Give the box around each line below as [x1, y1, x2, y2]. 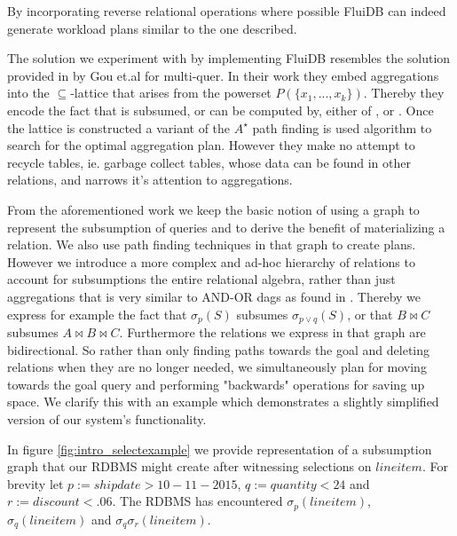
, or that [347, 304, 393, 323]
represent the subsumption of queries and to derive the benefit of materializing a [7, 217, 445, 236]
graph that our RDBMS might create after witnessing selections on [7, 457, 372, 476]
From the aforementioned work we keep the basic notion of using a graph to [7, 200, 420, 218]
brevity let [7, 474, 64, 493]
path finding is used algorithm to [252, 118, 432, 137]
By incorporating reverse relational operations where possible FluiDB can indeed [7, 2, 446, 20]
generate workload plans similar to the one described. [7, 19, 297, 37]
